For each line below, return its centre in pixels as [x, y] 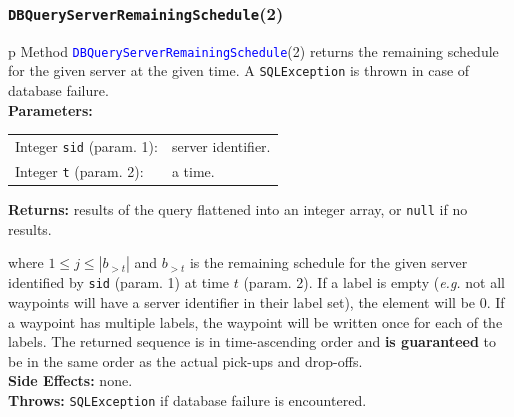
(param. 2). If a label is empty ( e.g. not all [374, 282]
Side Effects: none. [70, 380]
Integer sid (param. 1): [86, 146]
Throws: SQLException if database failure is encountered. [187, 399]
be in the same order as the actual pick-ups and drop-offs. [185, 360]
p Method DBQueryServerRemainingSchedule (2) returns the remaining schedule [253, 50]
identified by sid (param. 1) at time [119, 282]
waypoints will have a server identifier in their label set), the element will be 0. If [256, 302]
